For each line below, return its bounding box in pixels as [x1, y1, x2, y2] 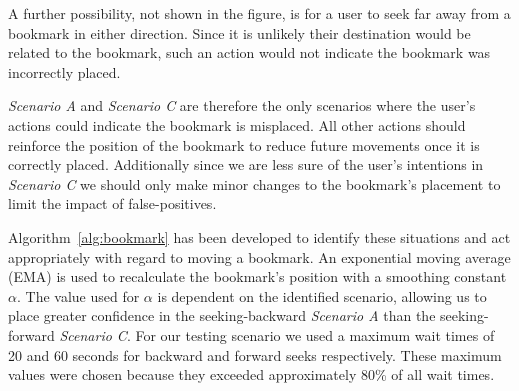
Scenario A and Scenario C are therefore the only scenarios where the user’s [8, 95, 476, 116]
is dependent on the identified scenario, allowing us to [157, 285, 487, 306]
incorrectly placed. [8, 61, 121, 82]
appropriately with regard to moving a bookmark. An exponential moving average [8, 246, 511, 267]
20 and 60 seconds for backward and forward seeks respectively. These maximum [8, 344, 502, 365]
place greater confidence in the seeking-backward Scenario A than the [8, 305, 436, 326]
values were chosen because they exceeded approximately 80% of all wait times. [8, 364, 495, 385]
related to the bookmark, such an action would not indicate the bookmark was [8, 42, 491, 63]
